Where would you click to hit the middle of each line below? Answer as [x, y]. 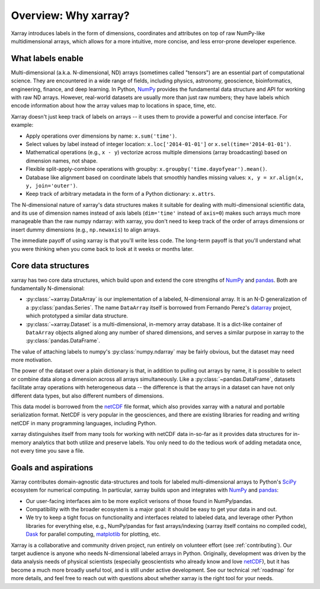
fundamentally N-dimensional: [48, 288]
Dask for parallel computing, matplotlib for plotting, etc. [93, 534]
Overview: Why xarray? [70, 15]
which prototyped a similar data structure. [77, 316]
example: [22, 125]
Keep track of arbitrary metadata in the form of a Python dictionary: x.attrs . [121, 194]
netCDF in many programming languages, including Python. [84, 423]
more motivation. [32, 360]
